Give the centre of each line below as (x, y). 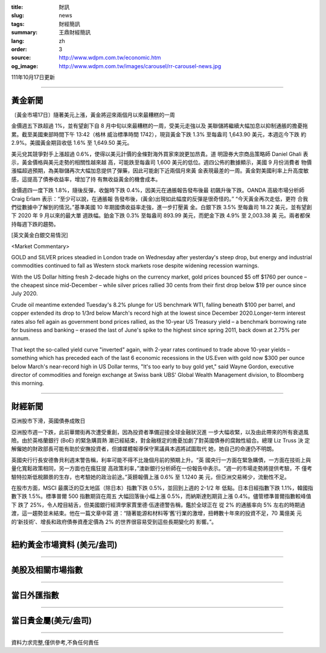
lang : (18, 41)
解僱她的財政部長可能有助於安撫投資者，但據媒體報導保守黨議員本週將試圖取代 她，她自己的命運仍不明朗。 (144, 449)
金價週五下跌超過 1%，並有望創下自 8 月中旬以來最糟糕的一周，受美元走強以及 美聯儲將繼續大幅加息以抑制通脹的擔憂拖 (159, 126)
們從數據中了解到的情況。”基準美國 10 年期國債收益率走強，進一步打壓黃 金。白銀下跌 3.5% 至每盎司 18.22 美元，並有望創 (161, 207)
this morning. (28, 383)
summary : (24, 33)
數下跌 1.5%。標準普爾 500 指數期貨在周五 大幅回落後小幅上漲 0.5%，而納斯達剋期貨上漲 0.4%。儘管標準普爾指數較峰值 (161, 496)
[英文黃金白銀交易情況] (40, 235)
